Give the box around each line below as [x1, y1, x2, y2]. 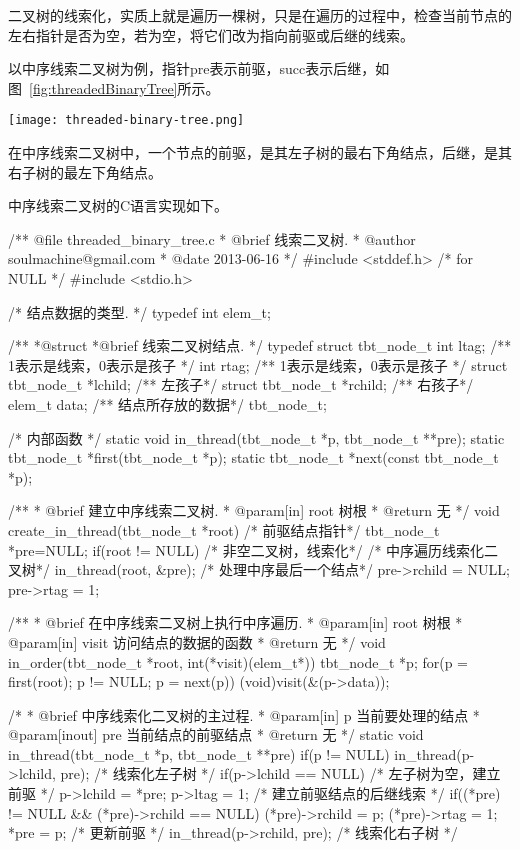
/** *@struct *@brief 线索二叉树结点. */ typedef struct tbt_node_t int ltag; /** [8, 335, 512, 356]
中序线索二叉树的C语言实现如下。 [8, 195, 229, 216]
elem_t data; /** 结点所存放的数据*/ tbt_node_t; [8, 393, 327, 414]
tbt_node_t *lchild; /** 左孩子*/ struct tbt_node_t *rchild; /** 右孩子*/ [8, 374, 474, 395]
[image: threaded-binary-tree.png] [8, 113, 245, 128]
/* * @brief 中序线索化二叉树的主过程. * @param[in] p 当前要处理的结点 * [8, 704, 480, 725]
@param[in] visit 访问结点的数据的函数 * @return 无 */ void [8, 631, 386, 652]
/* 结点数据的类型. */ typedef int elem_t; [8, 301, 271, 322]
